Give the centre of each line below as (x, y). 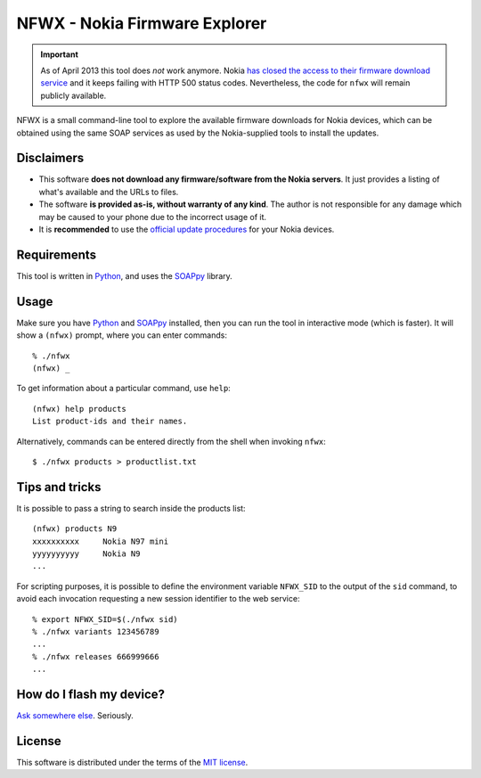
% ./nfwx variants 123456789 (96, 631)
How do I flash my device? (90, 694)
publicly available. (73, 95)
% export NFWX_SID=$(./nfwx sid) (105, 619)
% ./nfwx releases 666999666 (96, 656)
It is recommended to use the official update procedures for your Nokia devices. (187, 229)
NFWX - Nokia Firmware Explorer (142, 23)
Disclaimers (50, 158)
